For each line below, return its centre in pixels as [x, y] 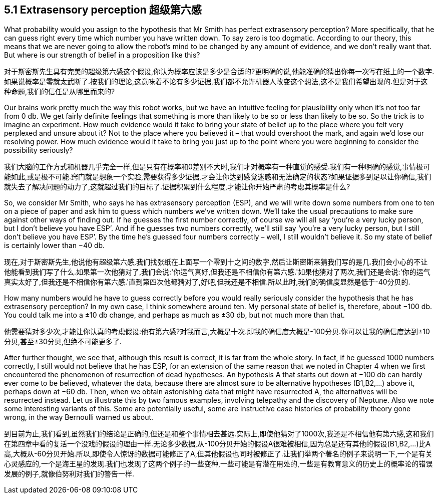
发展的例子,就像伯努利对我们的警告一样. [69, 474]
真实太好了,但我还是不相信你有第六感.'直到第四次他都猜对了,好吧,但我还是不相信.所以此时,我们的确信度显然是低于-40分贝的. [207, 282]
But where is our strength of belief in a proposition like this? [102, 55]
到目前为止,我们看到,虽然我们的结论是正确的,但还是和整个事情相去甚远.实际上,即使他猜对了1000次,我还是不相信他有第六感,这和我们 [219, 434]
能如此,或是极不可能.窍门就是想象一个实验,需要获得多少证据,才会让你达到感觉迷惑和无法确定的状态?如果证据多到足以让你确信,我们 [218, 177]
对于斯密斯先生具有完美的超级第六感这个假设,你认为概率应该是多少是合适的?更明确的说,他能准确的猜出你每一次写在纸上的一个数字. [219, 72]
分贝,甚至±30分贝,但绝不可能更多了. [63, 342]
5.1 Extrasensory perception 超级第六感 [103, 10]
